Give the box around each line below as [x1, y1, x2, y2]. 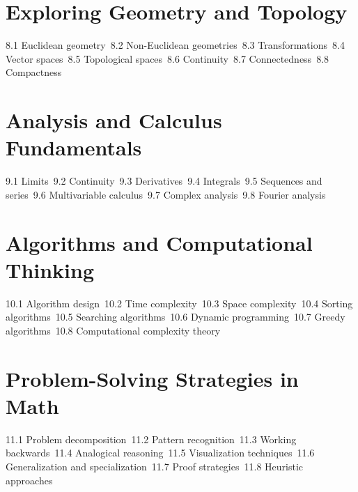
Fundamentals [6, 133, 142, 162]
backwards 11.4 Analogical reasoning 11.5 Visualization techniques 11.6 [6, 445, 315, 460]
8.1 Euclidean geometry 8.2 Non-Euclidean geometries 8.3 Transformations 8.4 [6, 38, 345, 52]
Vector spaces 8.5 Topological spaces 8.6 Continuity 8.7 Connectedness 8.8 [6, 51, 329, 66]
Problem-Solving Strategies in [6, 364, 299, 392]
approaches [6, 472, 53, 487]
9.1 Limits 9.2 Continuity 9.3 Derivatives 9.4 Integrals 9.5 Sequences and [6, 174, 322, 188]
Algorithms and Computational [6, 228, 313, 256]
